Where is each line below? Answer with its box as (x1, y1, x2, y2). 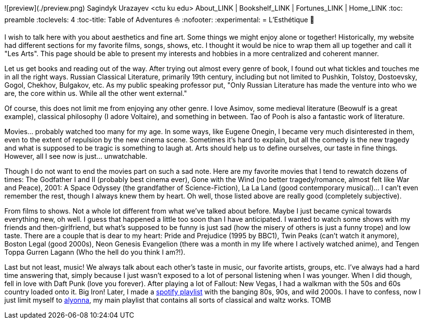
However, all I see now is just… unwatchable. (4, 152, 147, 160)
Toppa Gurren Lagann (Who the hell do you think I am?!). (4, 248, 185, 256)
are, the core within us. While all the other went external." (4, 89, 187, 97)
